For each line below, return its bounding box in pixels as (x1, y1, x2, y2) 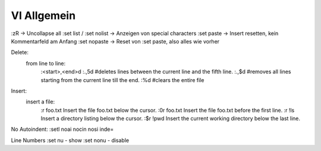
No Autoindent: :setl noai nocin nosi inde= (11, 125, 114, 133)
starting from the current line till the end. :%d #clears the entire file (40, 76, 204, 83)
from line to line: (26, 59, 65, 67)
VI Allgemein (11, 9, 76, 22)
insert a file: (26, 98, 55, 105)
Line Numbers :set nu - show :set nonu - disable (11, 137, 130, 144)
